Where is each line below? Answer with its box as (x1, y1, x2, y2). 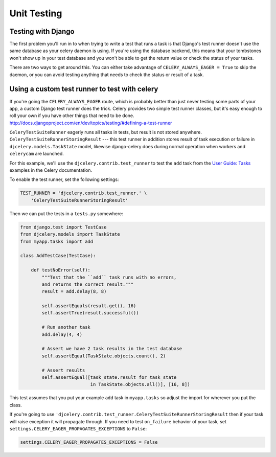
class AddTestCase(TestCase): (20, 253, 96, 259)
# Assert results (41, 367, 85, 373)
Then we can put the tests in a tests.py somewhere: (9, 210, 124, 217)
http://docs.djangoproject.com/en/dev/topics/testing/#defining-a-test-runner (9, 120, 172, 126)
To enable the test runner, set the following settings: (9, 176, 119, 182)
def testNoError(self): (31, 267, 90, 273)
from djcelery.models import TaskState (20, 232, 120, 237)
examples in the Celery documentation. (9, 167, 92, 173)
